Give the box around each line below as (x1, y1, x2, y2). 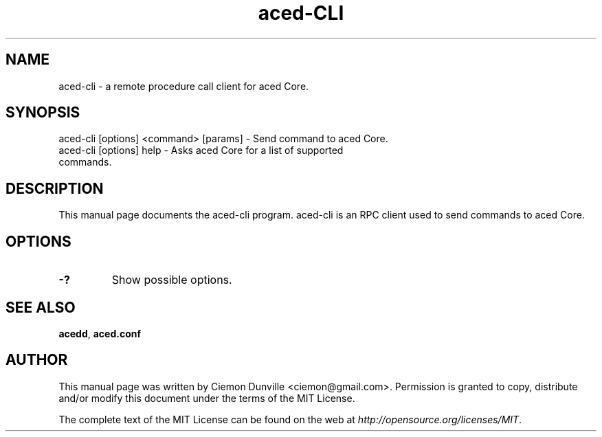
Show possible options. (111, 273, 232, 287)
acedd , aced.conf (58, 327, 142, 339)
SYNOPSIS (5, 104, 80, 122)
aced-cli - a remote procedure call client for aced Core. (58, 80, 309, 92)
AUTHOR (5, 351, 68, 369)
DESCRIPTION (5, 179, 104, 197)
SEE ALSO (5, 298, 76, 316)
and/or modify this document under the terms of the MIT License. (58, 392, 355, 404)
